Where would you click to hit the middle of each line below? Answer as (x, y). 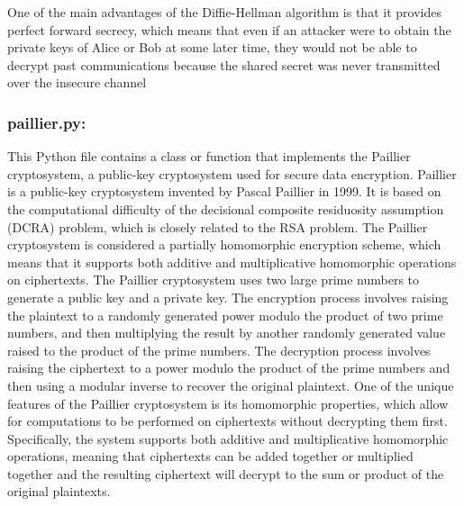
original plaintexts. (59, 491)
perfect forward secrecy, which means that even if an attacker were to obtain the (229, 29)
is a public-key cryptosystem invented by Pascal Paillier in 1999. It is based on (224, 191)
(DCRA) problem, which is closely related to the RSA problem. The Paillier (218, 226)
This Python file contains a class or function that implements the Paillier (209, 156)
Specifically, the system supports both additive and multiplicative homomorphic (228, 438)
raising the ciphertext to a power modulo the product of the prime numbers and (229, 368)
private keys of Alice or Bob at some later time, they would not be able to (212, 47)
